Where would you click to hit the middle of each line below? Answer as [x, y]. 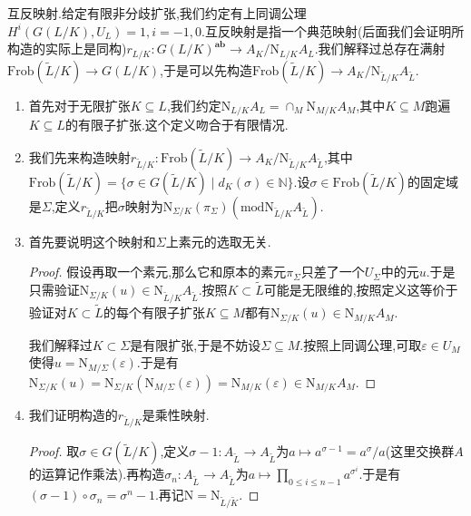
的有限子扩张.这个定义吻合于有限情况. [177, 125]
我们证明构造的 [73, 414]
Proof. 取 [54, 451]
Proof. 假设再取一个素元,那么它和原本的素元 [157, 272]
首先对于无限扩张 [79, 105]
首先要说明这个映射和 [92, 241]
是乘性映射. [176, 414]
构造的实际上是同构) [67, 49]
